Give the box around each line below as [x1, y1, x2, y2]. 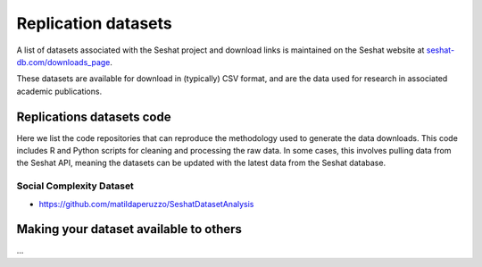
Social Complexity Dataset [16, 179, 134, 192]
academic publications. [16, 86, 103, 96]
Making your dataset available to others [16, 221, 243, 237]
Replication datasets [16, 13, 173, 33]
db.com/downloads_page [16, 56, 111, 67]
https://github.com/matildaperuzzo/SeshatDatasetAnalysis [38, 198, 254, 209]
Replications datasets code [16, 109, 171, 124]
